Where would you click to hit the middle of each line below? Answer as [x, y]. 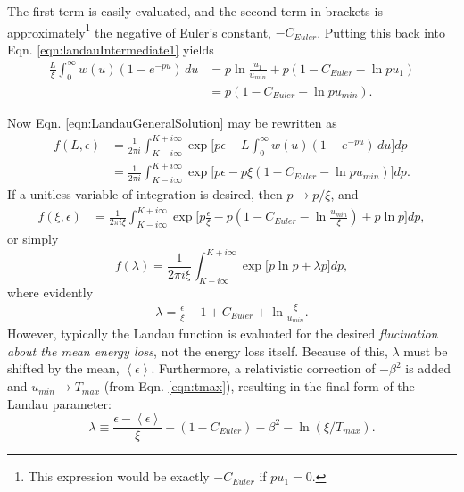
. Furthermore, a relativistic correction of [263, 368]
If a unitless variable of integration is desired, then [145, 194]
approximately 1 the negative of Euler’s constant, [140, 30]
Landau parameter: [59, 403]
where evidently [50, 292]
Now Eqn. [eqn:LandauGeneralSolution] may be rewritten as [172, 122]
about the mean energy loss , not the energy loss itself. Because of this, [198, 350]
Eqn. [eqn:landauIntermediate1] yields [111, 49]
